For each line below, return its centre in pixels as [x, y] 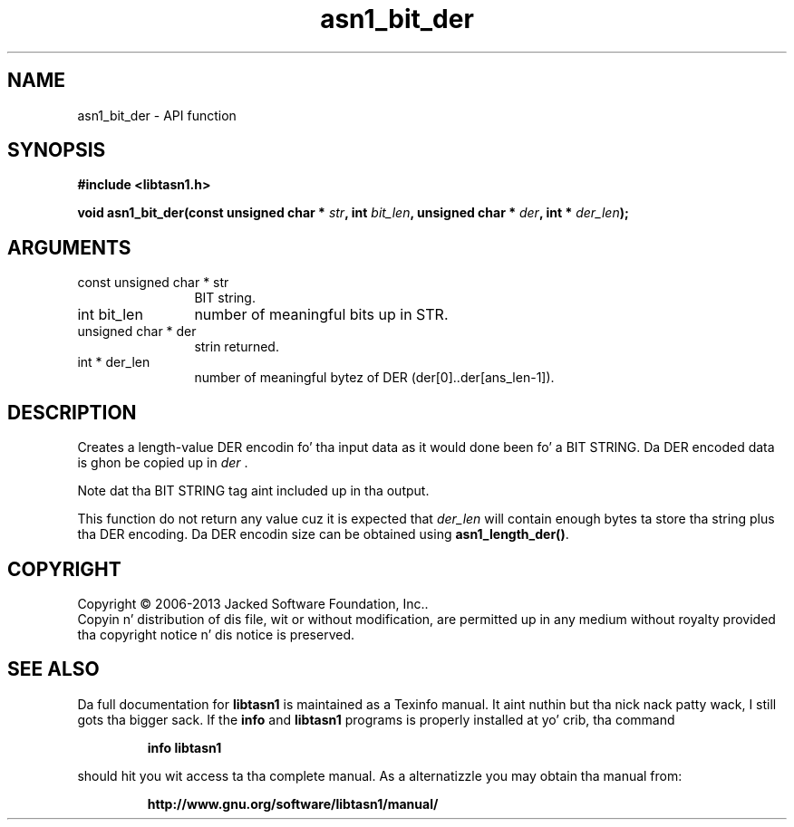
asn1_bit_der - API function [157, 115]
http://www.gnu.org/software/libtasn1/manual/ [293, 803]
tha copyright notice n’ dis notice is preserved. [216, 634]
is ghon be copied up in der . [163, 463]
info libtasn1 [184, 747]
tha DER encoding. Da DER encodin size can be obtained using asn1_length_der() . [323, 534]
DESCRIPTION [72, 412]
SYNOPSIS [57, 150]
